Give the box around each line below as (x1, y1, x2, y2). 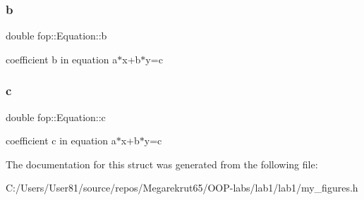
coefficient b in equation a (6, 51, 118, 66)
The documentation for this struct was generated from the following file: (6, 156, 318, 171)
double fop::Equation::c (6, 109, 106, 124)
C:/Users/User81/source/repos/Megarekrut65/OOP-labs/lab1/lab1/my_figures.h (6, 180, 358, 195)
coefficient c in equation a (6, 133, 116, 148)
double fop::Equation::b (6, 28, 107, 43)
